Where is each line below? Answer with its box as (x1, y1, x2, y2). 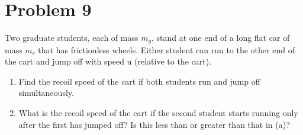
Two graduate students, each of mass (5, 31, 138, 44)
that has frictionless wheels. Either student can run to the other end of (38, 43, 295, 56)
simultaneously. (18, 86, 74, 99)
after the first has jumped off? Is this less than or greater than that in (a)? (18, 118, 290, 130)
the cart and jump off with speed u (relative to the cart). (5, 55, 212, 67)
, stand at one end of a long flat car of (151, 31, 290, 44)
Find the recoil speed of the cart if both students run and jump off (18, 75, 260, 87)
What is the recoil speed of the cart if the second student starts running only (18, 106, 298, 118)
